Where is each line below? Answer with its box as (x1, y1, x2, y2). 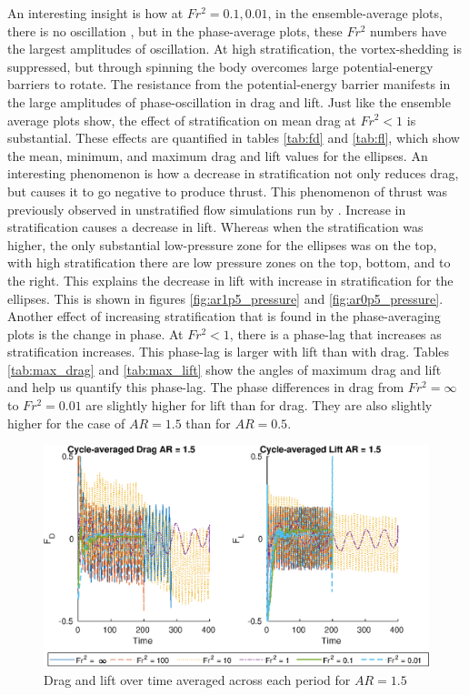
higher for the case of (7, 413, 125, 432)
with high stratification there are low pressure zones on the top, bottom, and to (7, 253, 451, 272)
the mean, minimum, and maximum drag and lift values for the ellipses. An (7, 146, 428, 165)
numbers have (370, 21, 447, 40)
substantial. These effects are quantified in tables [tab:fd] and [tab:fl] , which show (7, 128, 460, 147)
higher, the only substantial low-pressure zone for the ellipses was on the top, (7, 235, 437, 254)
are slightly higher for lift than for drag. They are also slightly (85, 396, 433, 415)
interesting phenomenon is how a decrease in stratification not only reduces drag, (7, 164, 459, 183)
